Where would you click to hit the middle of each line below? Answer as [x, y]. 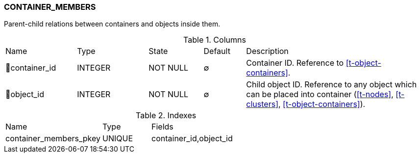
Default [217, 51]
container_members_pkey [53, 139]
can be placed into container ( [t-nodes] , [320, 94]
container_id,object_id [192, 139]
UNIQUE [118, 139]
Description [267, 51]
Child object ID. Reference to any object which [332, 85]
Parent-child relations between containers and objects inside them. [112, 24]
